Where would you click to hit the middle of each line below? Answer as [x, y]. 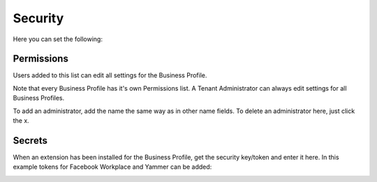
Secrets [30, 141]
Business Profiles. [39, 98]
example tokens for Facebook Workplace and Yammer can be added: [112, 167]
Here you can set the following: [58, 39]
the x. [21, 121]
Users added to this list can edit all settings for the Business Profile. [110, 75]
